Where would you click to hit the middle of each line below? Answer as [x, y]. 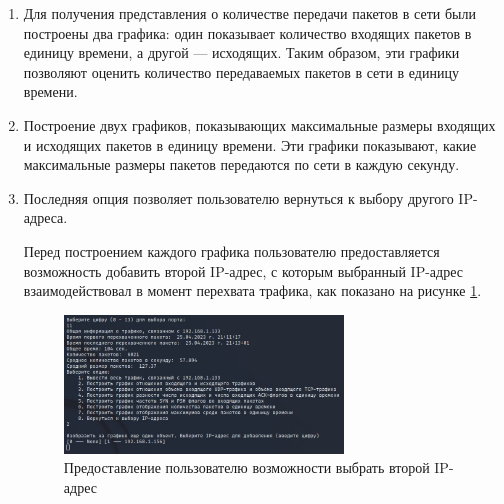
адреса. [45, 217]
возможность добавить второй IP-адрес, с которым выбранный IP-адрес [243, 270]
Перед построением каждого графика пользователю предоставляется [231, 250]
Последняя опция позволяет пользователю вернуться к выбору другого [238, 197]
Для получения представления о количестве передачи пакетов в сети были [249, 13]
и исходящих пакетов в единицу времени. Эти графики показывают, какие [250, 144]
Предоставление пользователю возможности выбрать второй [246, 467]
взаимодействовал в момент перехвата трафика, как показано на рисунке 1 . [252, 290]
